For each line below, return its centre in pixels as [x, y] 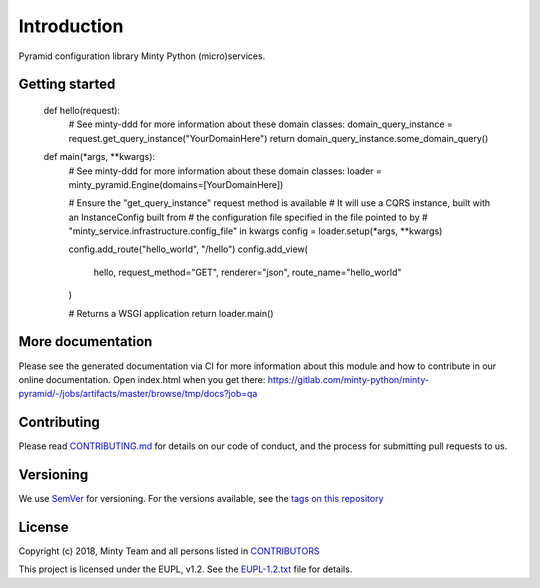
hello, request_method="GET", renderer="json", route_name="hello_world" [247, 272]
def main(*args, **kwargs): [99, 157]
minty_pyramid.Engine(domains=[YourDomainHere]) [176, 184]
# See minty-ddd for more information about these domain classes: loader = [225, 171]
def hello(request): [81, 110]
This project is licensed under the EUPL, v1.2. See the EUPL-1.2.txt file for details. [185, 569]
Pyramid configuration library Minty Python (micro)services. [142, 56]
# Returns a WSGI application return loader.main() [171, 313]
